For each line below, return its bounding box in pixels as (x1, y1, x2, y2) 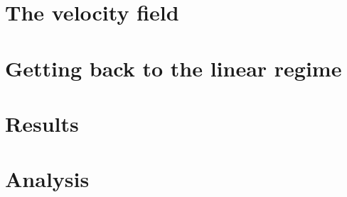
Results (5, 108, 79, 137)
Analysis (5, 164, 90, 193)
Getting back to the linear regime (5, 53, 342, 82)
